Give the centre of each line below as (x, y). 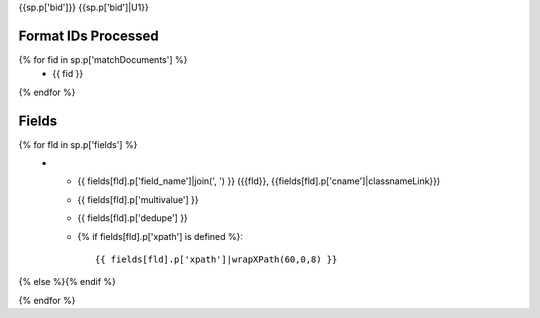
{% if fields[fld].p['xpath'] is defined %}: (160, 236)
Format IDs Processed (88, 35)
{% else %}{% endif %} (67, 282)
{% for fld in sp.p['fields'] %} (78, 144)
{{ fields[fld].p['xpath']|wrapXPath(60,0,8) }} (216, 259)
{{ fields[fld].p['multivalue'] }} (138, 199)
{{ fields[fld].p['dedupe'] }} (133, 218)
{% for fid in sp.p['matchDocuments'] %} (103, 59)
